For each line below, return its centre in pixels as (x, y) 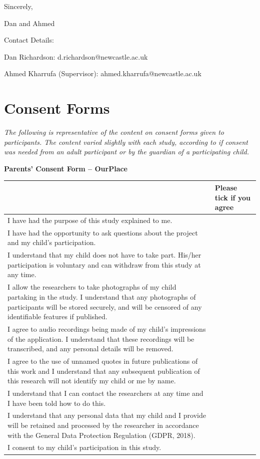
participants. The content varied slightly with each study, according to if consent (126, 142)
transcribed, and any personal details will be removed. (90, 349)
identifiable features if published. (57, 316)
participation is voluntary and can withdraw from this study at (104, 264)
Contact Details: (29, 40)
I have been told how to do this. (57, 403)
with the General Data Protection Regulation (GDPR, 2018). (101, 435)
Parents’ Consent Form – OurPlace (66, 168)
